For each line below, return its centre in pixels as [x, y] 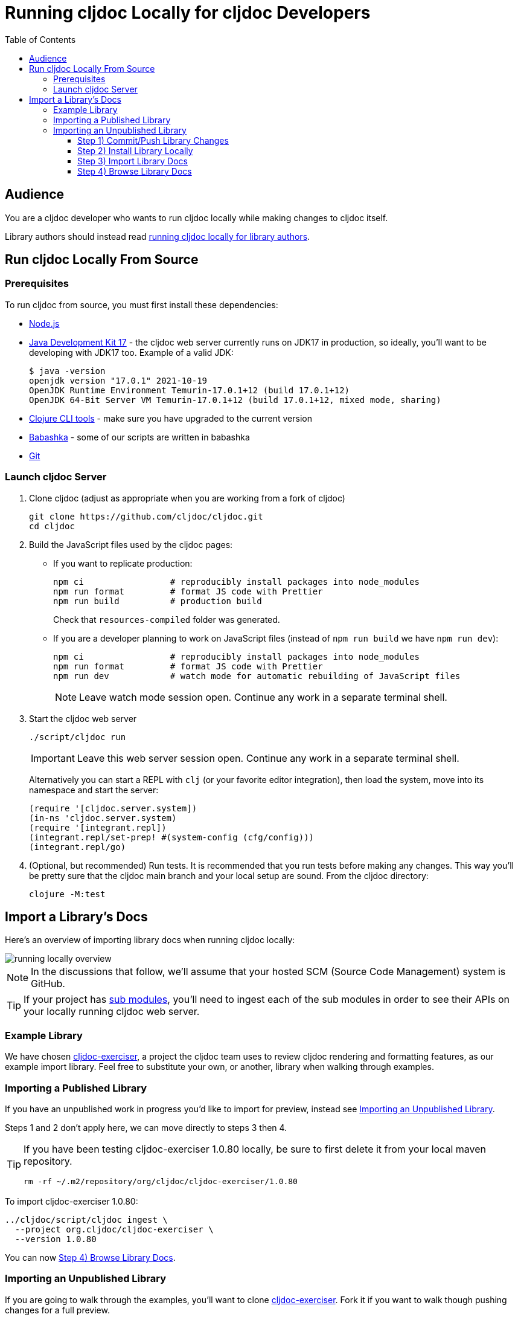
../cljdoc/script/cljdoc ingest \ [86, 1219]
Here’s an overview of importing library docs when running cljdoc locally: [150, 940]
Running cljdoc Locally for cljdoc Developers [188, 13]
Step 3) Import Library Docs [133, 161]
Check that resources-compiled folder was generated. [167, 619]
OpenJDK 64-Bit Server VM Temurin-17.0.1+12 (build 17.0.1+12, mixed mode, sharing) [235, 400]
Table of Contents [40, 39]
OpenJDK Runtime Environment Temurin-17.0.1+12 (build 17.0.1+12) [190, 390]
